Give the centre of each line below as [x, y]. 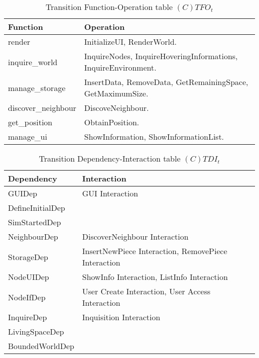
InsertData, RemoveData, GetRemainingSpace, [166, 82]
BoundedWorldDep [41, 346]
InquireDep [28, 317]
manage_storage [37, 88]
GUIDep [23, 193]
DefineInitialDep [37, 208]
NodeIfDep [27, 297]
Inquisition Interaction [121, 317]
